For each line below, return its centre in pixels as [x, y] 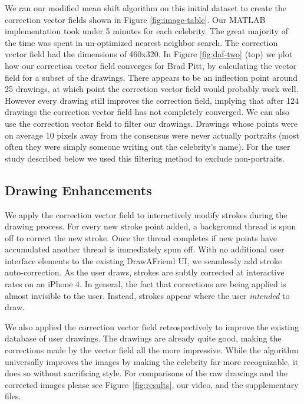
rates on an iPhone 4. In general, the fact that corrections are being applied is [146, 284]
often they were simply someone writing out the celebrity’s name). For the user [148, 147]
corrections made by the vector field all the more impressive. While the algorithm [152, 350]
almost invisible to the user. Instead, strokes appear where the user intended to [147, 295]
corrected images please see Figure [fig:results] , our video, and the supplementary [152, 384]
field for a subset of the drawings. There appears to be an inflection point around [151, 77]
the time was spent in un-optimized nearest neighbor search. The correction [141, 42]
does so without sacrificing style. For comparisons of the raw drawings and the [146, 373]
